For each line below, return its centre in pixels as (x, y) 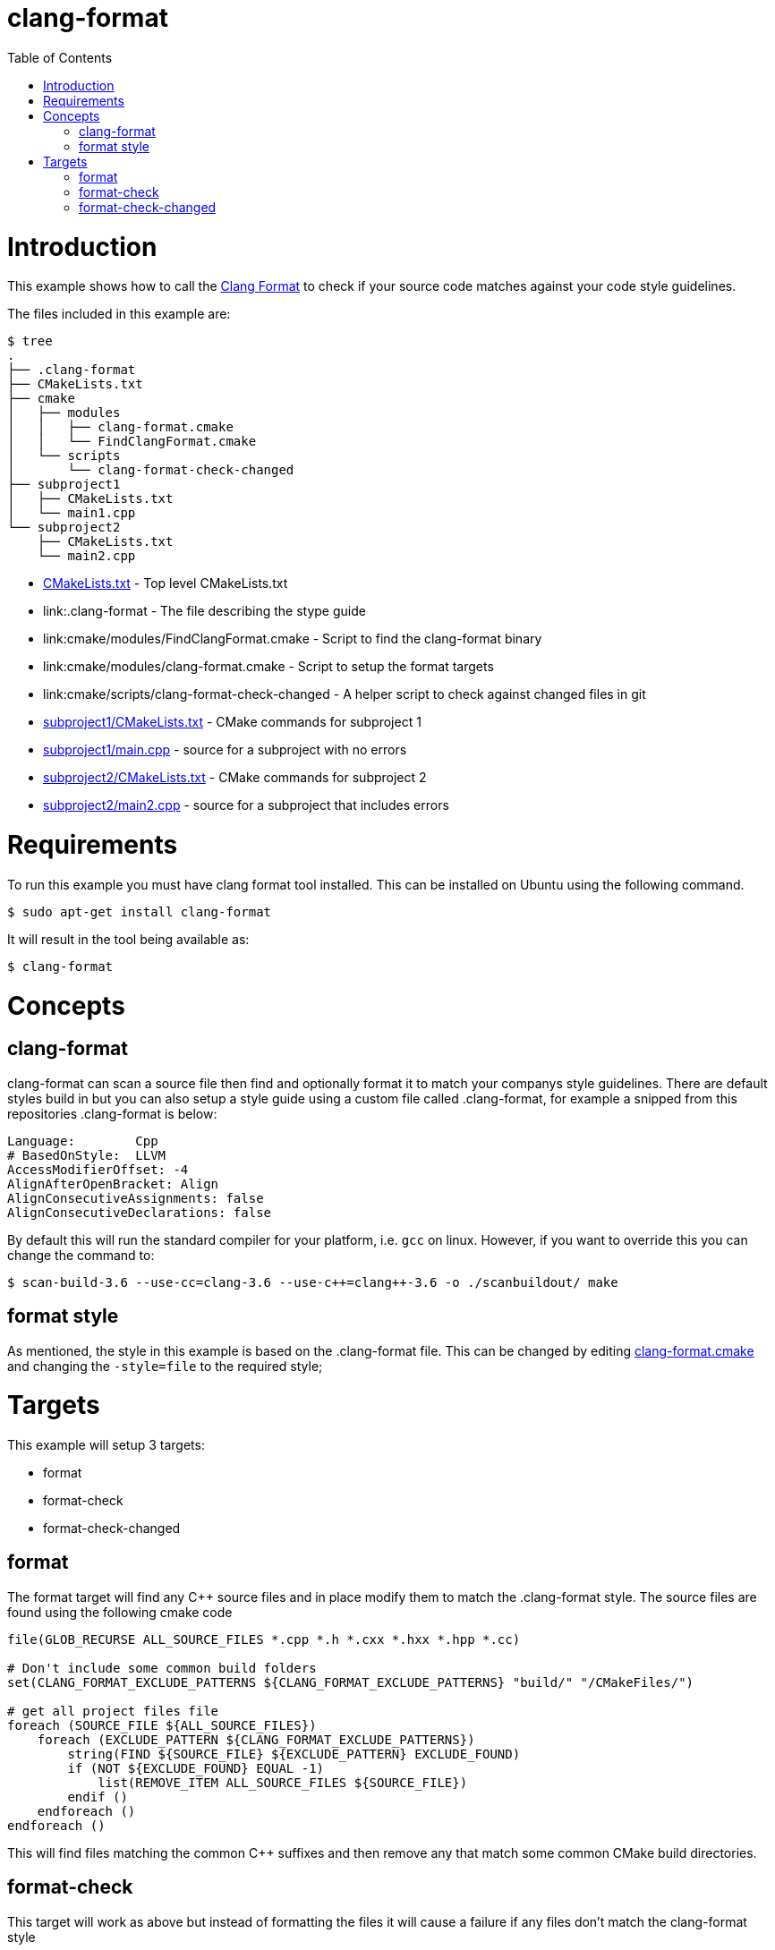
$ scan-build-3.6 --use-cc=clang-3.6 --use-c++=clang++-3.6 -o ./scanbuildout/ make (313, 1282)
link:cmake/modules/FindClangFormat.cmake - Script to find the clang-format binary (293, 639)
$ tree (30, 341)
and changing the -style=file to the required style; (165, 1366)
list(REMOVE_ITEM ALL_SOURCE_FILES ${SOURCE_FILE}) (283, 1782)
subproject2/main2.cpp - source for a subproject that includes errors (246, 805)
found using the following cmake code (120, 1612)
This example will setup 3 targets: (106, 1445)
